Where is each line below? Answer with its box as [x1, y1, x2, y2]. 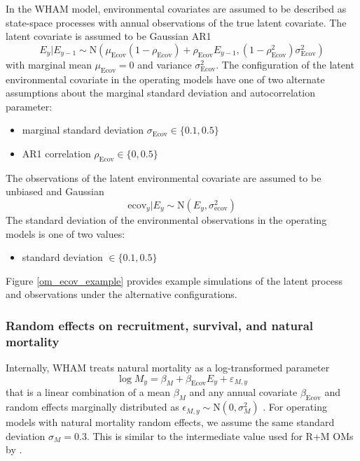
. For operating [263, 399, 327, 414]
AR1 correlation [22, 146, 91, 160]
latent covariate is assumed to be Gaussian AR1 [6, 29, 212, 43]
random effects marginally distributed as [6, 399, 179, 414]
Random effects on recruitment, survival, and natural [6, 316, 314, 334]
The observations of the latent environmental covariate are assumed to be [6, 170, 321, 185]
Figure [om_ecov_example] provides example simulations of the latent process [6, 273, 342, 288]
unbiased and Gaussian [6, 184, 104, 199]
